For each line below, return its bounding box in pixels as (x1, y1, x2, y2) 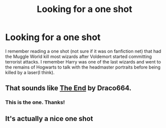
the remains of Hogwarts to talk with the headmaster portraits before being (5, 64, 161, 70)
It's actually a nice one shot (5, 114, 93, 123)
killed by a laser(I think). (5, 69, 55, 75)
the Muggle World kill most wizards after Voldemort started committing (5, 53, 152, 59)
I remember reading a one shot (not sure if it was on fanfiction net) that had (5, 48, 161, 54)
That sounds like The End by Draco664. (5, 84, 132, 92)
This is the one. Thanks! (5, 99, 65, 106)
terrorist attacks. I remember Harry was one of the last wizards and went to (5, 58, 161, 64)
